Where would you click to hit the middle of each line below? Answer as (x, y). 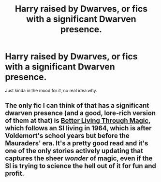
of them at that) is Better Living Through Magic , (78, 121)
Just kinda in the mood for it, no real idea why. (51, 90)
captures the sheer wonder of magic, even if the (79, 159)
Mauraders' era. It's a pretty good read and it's (77, 143)
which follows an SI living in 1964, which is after (78, 128)
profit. (15, 174)
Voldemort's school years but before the (67, 136)
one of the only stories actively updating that (74, 151)
